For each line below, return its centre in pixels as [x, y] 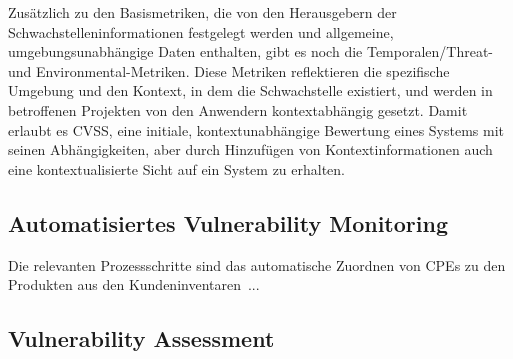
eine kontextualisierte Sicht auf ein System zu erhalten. [177, 168]
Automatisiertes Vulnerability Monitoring [228, 222]
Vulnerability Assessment [141, 338]
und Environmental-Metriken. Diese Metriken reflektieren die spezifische [229, 70]
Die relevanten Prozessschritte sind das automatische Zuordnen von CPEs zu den [257, 264]
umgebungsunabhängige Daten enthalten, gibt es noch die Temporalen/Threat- [251, 51]
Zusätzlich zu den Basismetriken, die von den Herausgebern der [202, 12]
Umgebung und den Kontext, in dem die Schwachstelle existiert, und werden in [250, 90]
